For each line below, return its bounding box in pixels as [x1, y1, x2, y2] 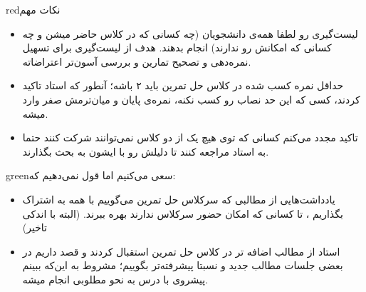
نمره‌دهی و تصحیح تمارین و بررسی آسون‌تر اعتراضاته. [22, 54, 251, 69]
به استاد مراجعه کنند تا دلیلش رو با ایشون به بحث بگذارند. [22, 144, 269, 158]
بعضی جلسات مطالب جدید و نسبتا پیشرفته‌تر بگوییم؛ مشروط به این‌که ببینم [22, 258, 343, 273]
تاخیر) [22, 220, 48, 235]
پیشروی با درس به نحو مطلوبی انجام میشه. [22, 271, 209, 286]
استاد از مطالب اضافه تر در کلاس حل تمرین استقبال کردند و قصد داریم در [22, 243, 340, 258]
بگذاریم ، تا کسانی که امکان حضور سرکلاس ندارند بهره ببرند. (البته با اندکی [22, 206, 343, 221]
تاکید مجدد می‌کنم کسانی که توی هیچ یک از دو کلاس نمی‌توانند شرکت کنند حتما [22, 130, 358, 145]
